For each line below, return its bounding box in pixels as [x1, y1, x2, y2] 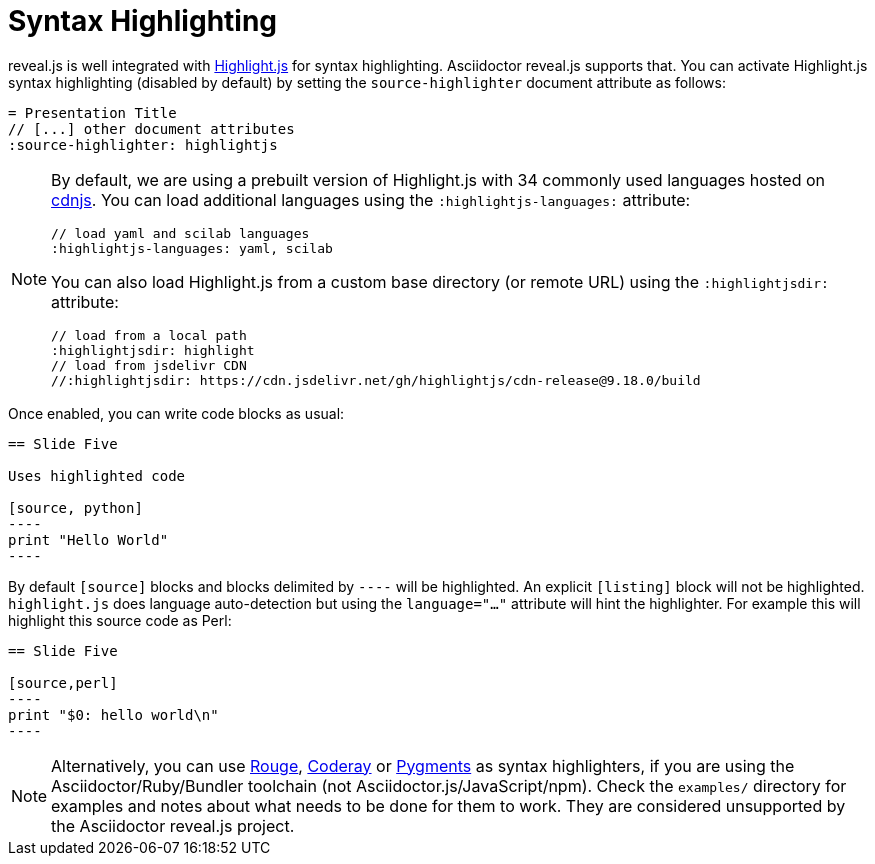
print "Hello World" [8, 531, 169, 548]
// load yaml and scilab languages [51, 225, 310, 241]
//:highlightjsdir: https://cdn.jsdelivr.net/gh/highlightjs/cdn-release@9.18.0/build [51, 372, 701, 388]
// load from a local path [51, 327, 247, 343]
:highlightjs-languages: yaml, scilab [51, 240, 333, 256]
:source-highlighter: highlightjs [8, 136, 278, 153]
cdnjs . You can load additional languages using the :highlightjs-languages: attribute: [51, 189, 691, 210]
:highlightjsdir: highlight [51, 342, 255, 358]
